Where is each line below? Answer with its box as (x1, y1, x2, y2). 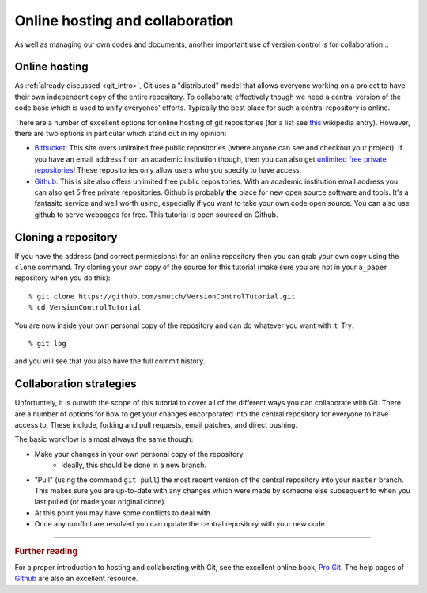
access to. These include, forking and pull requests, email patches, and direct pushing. (14, 420, 298, 430)
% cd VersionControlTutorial (28, 303, 142, 312)
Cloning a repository (14, 230, 118, 244)
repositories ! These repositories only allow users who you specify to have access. (34, 165, 302, 175)
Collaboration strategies (14, 377, 138, 391)
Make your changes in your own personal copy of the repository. (34, 449, 245, 458)
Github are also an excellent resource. (14, 574, 138, 583)
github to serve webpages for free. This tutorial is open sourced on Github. (34, 210, 278, 219)
